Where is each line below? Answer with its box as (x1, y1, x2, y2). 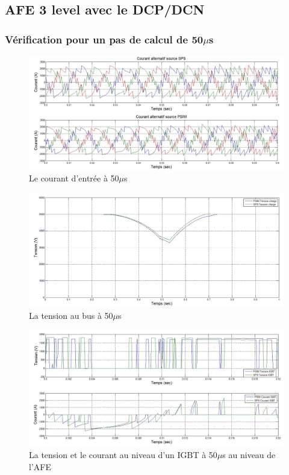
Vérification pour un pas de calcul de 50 (5, 31, 204, 46)
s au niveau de (222, 448, 276, 461)
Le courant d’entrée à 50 (29, 172, 119, 184)
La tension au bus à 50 (29, 309, 113, 321)
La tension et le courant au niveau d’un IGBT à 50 (29, 448, 217, 461)
